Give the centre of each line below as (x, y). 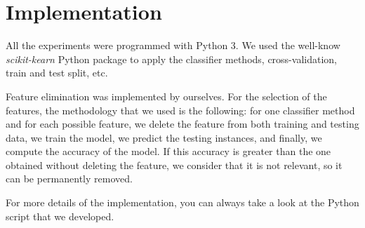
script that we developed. (60, 216)
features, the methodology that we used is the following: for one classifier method (180, 110)
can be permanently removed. (69, 179)
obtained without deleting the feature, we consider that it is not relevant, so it (174, 165)
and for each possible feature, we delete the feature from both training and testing (182, 124)
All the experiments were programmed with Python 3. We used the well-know (173, 45)
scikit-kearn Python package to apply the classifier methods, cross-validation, (171, 59)
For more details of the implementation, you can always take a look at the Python (182, 202)
